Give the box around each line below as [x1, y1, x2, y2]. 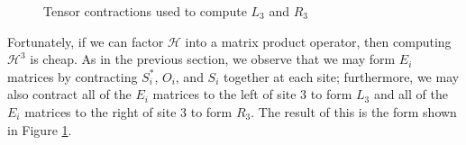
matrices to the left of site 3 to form [152, 85, 352, 104]
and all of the [373, 85, 448, 104]
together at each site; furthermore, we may [224, 67, 460, 86]
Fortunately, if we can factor [7, 32, 164, 50]
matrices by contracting [7, 67, 138, 86]
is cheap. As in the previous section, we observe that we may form [30, 50, 396, 68]
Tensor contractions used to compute [43, 2, 247, 20]
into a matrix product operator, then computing [185, 32, 452, 50]
